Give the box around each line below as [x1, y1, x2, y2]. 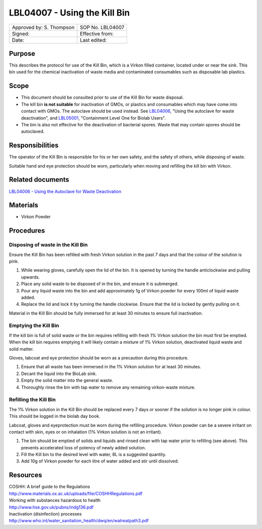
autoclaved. [21, 129, 45, 135]
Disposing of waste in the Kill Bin [9, 241, 88, 248]
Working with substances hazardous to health [9, 497, 101, 503]
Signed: [12, 30, 30, 37]
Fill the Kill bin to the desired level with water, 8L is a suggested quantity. [21, 452, 167, 458]
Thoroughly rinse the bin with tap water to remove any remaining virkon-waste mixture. [21, 384, 196, 390]
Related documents [9, 175, 69, 184]
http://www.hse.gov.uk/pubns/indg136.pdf [9, 504, 94, 510]
